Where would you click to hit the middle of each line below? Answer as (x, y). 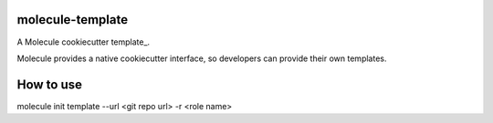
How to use (49, 84)
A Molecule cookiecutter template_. (84, 42)
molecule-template (72, 20)
